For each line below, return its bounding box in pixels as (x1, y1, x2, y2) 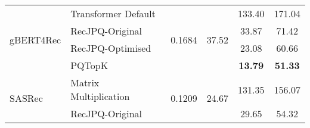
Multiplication (70, 89, 130, 103)
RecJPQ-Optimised (70, 41, 151, 55)
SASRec (10, 91, 43, 105)
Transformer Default (70, 7, 156, 20)
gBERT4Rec (10, 32, 61, 46)
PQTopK (70, 58, 108, 72)
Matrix (70, 76, 100, 89)
